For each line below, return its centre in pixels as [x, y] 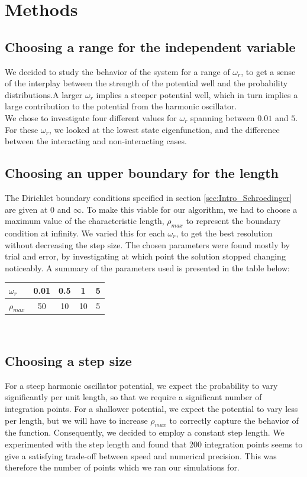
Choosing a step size [68, 360]
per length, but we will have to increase [76, 420]
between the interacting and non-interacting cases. [96, 141]
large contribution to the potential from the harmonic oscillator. [121, 106]
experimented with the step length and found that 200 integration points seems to [154, 444]
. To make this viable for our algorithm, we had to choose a [189, 209]
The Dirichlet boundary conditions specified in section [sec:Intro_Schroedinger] [148, 197]
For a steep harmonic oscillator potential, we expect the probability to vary [141, 385]
